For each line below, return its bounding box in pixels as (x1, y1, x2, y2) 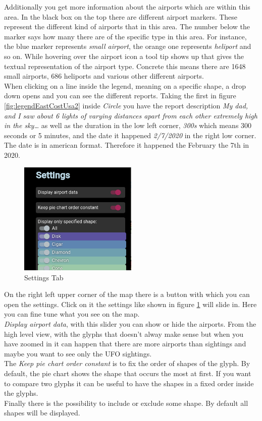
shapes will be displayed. (4, 407, 80, 418)
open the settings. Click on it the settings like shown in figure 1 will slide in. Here (4, 298, 257, 309)
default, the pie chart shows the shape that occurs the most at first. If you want (4, 368, 251, 378)
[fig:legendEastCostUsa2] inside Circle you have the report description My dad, (4, 100, 248, 110)
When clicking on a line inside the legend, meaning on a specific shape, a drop (4, 80, 246, 91)
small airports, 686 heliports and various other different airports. (4, 71, 204, 81)
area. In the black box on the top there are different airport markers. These (4, 11, 238, 22)
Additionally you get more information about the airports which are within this (4, 2, 250, 12)
